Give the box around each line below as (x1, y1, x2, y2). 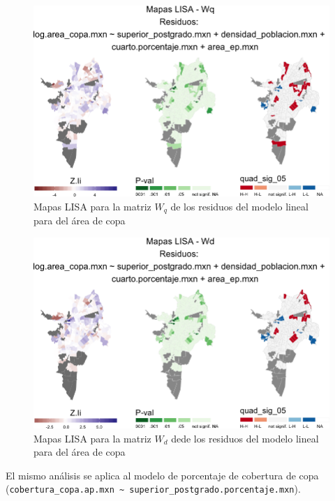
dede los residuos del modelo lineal (171, 431, 319, 445)
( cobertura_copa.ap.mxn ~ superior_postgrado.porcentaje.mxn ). (6, 481, 301, 496)
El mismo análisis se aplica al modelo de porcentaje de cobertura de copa (6, 468, 319, 482)
